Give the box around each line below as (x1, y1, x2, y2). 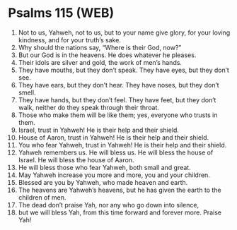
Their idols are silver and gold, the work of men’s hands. (18, 58, 183, 66)
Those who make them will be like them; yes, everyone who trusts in (18, 111, 218, 119)
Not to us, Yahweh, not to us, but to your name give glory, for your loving (18, 28, 231, 37)
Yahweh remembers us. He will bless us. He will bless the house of (18, 148, 214, 157)
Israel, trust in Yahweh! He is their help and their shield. (18, 126, 180, 134)
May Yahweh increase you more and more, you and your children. (18, 171, 211, 179)
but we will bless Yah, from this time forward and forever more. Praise (18, 208, 222, 217)
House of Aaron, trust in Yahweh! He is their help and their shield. (18, 133, 209, 142)
